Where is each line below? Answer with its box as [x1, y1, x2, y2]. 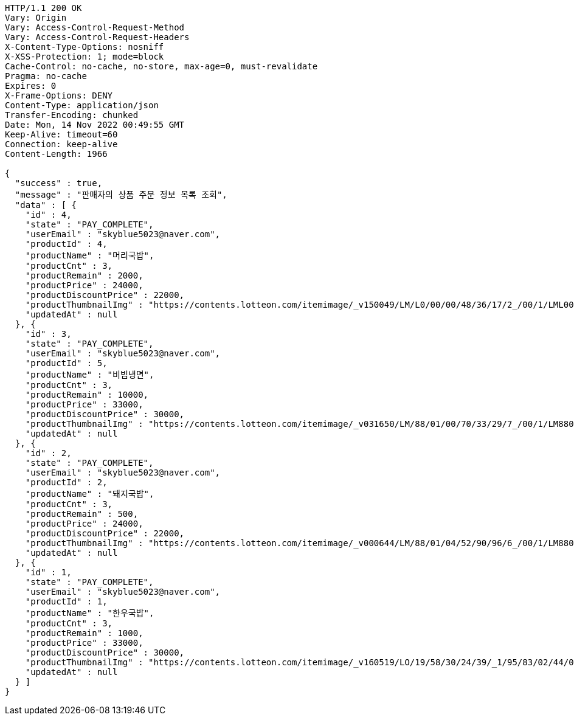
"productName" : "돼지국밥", [25, 489, 154, 499]
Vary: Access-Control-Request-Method [5, 22, 185, 32]
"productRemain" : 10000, [25, 390, 149, 400]
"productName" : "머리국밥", [25, 251, 154, 260]
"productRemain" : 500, [25, 509, 139, 519]
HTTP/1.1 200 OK [5, 3, 82, 13]
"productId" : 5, [25, 358, 108, 368]
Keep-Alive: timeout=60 [5, 130, 118, 139]
